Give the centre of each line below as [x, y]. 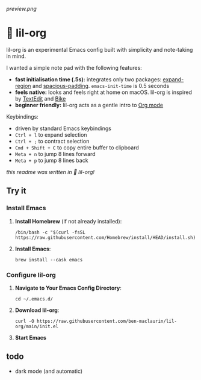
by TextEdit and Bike [40, 98]
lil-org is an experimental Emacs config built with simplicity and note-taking [100, 49]
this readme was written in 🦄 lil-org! [51, 172]
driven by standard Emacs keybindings [63, 128]
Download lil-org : [37, 310]
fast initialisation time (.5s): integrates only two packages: [88, 79]
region [23, 86]
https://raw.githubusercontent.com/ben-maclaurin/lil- [107, 321]
